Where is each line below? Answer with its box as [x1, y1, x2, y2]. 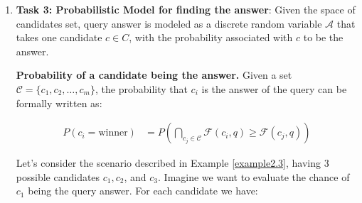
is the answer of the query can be [201, 81, 347, 96]
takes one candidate [16, 30, 102, 45]
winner [98, 128, 128, 138]
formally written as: [16, 95, 102, 110]
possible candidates [16, 169, 100, 184]
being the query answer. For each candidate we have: [28, 183, 258, 198]
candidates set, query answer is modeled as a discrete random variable [16, 16, 322, 31]
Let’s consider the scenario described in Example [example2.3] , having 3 [16, 155, 329, 170]
